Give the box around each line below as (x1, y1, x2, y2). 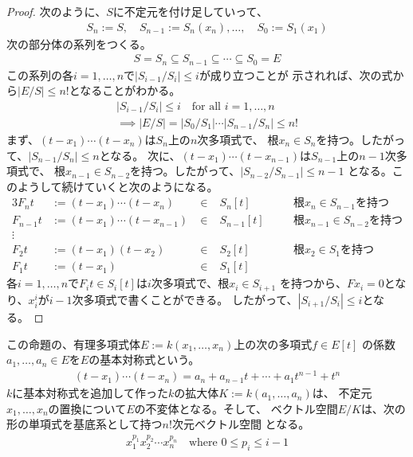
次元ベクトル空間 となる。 (171, 416, 310, 432)
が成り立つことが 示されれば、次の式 (199, 66, 393, 83)
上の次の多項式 (234, 335, 313, 352)
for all (191, 100, 221, 112)
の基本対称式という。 (88, 351, 200, 368)
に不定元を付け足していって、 (112, 3, 268, 19)
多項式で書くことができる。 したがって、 (83, 291, 298, 307)
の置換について (48, 400, 127, 416)
